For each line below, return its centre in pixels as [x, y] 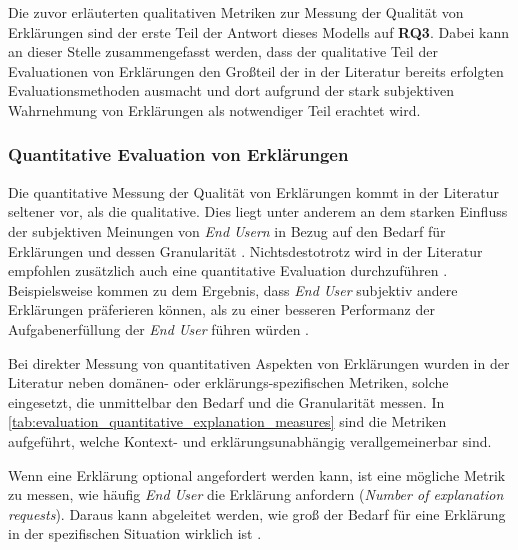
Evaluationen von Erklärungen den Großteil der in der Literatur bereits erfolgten [256, 70]
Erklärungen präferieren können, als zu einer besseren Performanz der [221, 309]
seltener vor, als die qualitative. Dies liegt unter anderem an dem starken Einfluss [258, 211]
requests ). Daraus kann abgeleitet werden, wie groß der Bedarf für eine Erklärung [257, 513]
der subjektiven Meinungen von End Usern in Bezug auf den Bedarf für [227, 230]
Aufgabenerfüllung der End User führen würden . [158, 328]
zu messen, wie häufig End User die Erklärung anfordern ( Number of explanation [256, 494]
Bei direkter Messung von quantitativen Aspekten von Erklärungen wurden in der [259, 362]
